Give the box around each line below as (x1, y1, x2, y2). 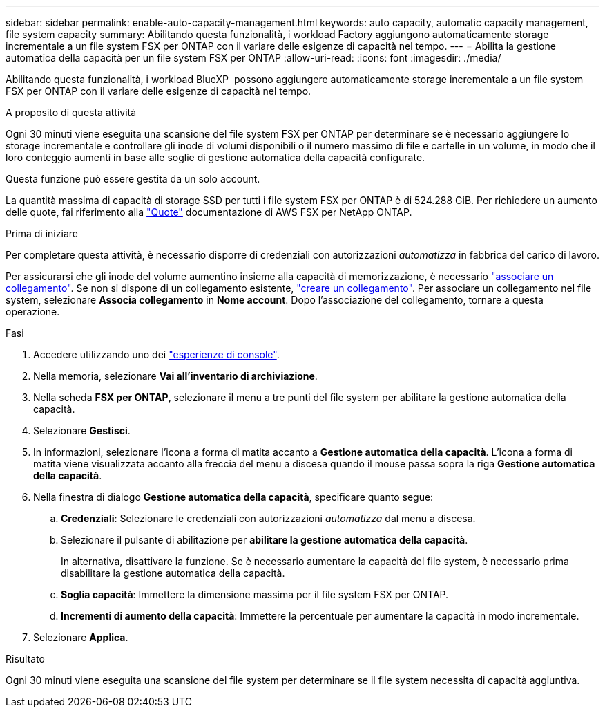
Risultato (6, 653, 46, 665)
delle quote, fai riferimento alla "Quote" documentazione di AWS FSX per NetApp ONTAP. (6, 206, 412, 218)
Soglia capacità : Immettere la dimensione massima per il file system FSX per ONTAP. (61, 589, 449, 600)
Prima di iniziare (6, 228, 78, 239)
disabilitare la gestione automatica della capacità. (61, 567, 285, 579)
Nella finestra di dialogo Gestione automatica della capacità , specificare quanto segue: (33, 491, 434, 503)
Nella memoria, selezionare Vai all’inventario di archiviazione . (33, 370, 318, 382)
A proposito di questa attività (6, 107, 137, 118)
